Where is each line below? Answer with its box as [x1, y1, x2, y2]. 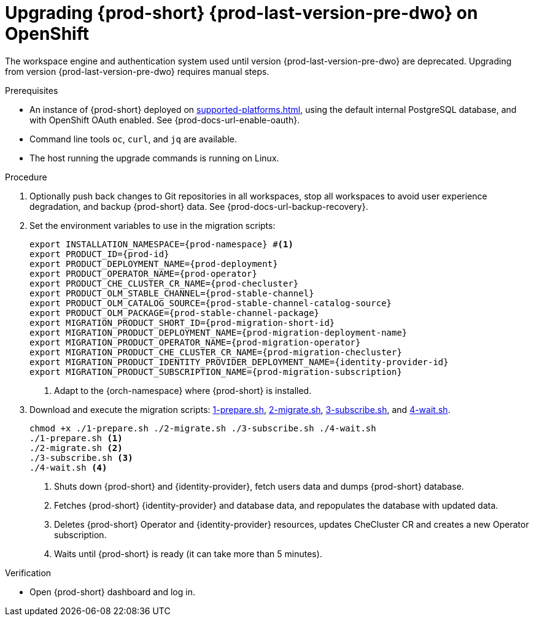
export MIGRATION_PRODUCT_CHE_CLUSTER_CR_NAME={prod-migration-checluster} [29, 347, 402, 357]
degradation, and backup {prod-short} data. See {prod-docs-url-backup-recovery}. [29, 201, 368, 212]
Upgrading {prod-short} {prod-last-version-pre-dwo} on [5, 2, 478, 23]
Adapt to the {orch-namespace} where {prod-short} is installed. [54, 385, 312, 396]
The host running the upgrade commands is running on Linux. [29, 152, 279, 163]
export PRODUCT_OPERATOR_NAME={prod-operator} [29, 268, 257, 279]
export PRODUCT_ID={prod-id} [29, 249, 169, 259]
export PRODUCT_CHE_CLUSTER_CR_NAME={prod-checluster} [29, 278, 299, 288]
